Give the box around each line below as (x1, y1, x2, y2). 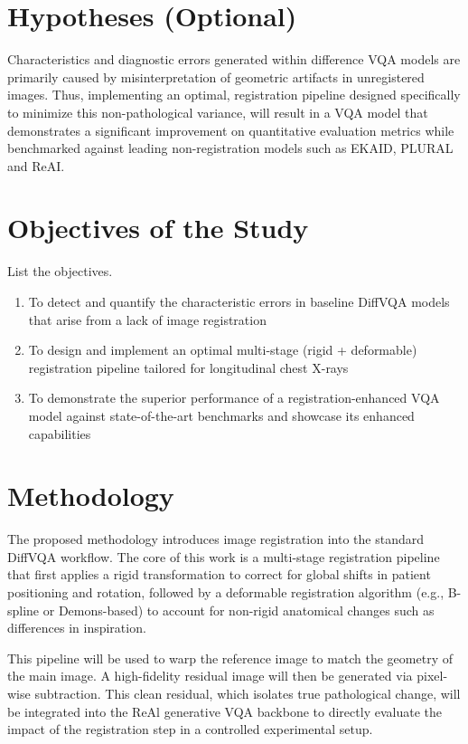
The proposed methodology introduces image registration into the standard (7, 529, 424, 548)
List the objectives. (7, 262, 113, 281)
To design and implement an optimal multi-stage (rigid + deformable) (28, 340, 417, 359)
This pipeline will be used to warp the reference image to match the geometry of (7, 648, 453, 667)
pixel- (417, 666, 448, 685)
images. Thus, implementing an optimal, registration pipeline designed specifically (7, 85, 461, 104)
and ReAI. (7, 156, 65, 175)
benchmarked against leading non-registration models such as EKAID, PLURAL (7, 138, 454, 157)
